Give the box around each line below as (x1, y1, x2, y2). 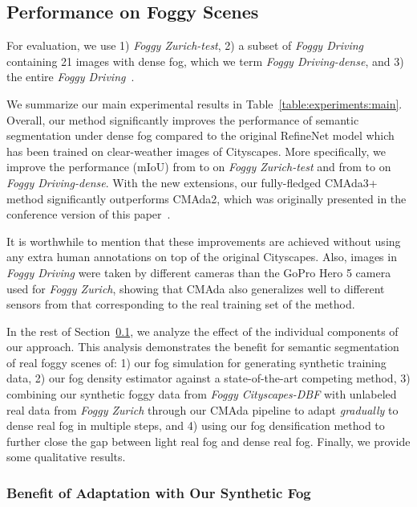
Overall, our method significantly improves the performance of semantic (6, 111, 359, 128)
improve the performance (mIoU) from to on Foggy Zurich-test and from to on (6, 158, 391, 175)
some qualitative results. (6, 448, 126, 465)
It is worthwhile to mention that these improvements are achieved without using (6, 232, 401, 249)
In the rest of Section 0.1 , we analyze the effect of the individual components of (6, 322, 399, 339)
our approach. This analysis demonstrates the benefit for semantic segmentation (6, 338, 399, 355)
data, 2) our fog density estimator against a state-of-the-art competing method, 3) (6, 370, 411, 386)
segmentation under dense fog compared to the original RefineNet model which (6, 127, 395, 144)
